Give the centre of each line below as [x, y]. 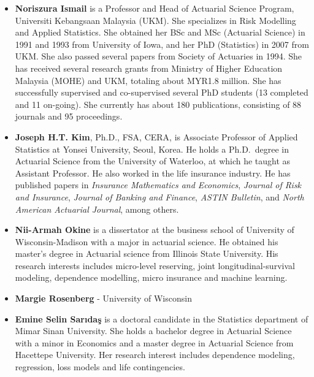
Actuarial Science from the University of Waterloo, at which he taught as [153, 161]
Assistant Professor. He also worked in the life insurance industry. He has [153, 173]
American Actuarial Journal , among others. [97, 209]
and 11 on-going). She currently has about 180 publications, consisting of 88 [158, 104]
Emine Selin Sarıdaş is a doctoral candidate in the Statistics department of [162, 318]
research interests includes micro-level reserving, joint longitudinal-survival [155, 265]
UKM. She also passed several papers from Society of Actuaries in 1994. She [159, 56]
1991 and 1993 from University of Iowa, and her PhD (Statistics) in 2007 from [162, 44]
